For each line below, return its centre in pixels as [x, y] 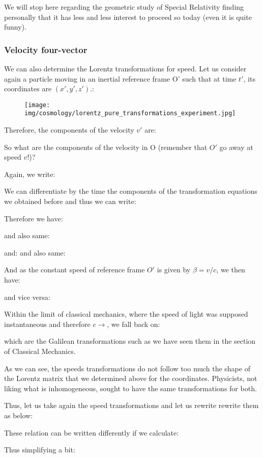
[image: [37, 105]
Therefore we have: [34, 218]
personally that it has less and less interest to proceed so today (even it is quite [128, 17]
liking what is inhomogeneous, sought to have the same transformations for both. [130, 388]
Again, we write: [30, 174]
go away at [236, 147]
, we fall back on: [134, 324]
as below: [19, 415]
